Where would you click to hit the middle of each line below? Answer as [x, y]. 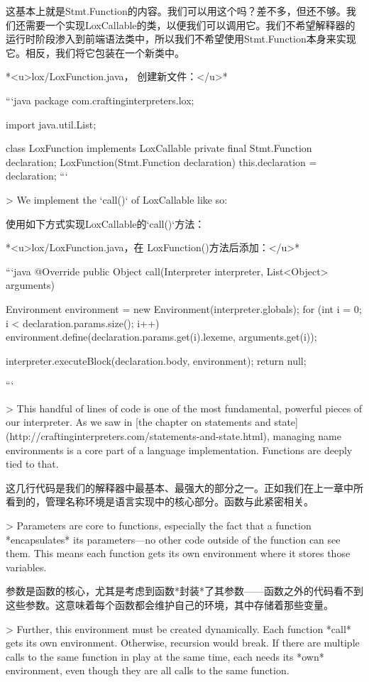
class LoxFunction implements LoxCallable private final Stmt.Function [159, 148]
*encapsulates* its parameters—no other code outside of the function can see [173, 539]
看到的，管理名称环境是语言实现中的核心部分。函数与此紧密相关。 [160, 501]
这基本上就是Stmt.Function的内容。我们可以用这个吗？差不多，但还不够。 [176, 11]
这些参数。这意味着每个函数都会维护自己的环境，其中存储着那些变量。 [170, 605]
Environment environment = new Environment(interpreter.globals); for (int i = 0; [184, 308]
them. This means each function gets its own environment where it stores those [178, 553]
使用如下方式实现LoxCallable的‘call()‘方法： [105, 223]
